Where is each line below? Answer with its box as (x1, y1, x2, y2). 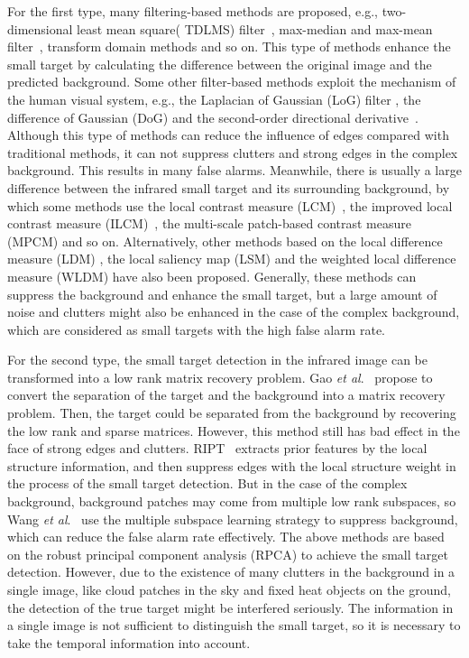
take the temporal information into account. (7, 633, 251, 652)
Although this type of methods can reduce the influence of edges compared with (7, 125, 449, 144)
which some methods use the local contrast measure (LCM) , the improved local (7, 196, 453, 215)
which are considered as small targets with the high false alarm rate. (7, 320, 385, 338)
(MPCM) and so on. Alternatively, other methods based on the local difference (7, 231, 443, 250)
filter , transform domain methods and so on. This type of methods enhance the (7, 37, 451, 56)
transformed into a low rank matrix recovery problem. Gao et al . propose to (7, 367, 433, 386)
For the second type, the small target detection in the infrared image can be (7, 350, 428, 369)
